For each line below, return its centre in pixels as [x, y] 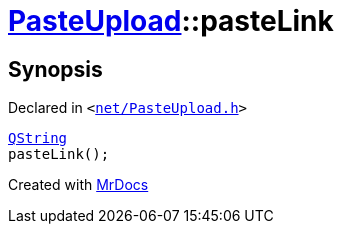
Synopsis [55, 69]
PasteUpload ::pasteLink [171, 21]
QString [38, 138]
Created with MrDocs [78, 185]
